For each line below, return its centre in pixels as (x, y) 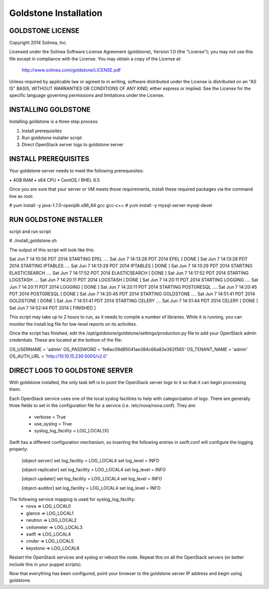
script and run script (30, 231)
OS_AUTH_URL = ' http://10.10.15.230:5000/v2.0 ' (58, 356)
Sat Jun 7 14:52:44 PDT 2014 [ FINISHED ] (53, 308)
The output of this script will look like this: (52, 250)
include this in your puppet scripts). (46, 564)
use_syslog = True (53, 423)
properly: (19, 449)
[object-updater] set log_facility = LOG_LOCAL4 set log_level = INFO (92, 479)
